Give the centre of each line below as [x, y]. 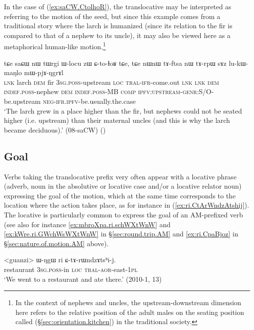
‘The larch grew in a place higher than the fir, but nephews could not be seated [123, 110]
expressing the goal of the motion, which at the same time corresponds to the [120, 195]
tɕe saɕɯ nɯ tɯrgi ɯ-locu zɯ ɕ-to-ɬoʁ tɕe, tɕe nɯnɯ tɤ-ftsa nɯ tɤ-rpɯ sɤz [115, 63]
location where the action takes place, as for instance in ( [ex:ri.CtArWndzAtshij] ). [127, 205]
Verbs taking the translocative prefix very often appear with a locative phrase [120, 176]
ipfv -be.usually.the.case [101, 101]
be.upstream [22, 101]
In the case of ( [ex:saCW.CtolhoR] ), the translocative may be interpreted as [118, 6]
